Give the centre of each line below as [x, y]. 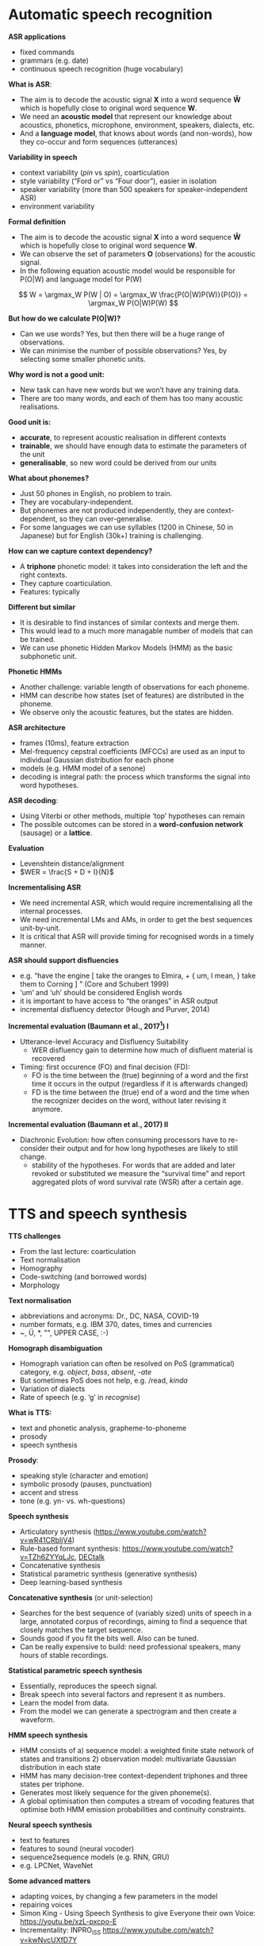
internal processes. [51, 911]
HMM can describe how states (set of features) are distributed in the [132, 695]
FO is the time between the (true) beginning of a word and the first [140, 1075]
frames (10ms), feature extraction [74, 743]
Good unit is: [30, 421]
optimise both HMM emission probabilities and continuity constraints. [133, 1809]
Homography [41, 1268]
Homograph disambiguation [55, 1348]
